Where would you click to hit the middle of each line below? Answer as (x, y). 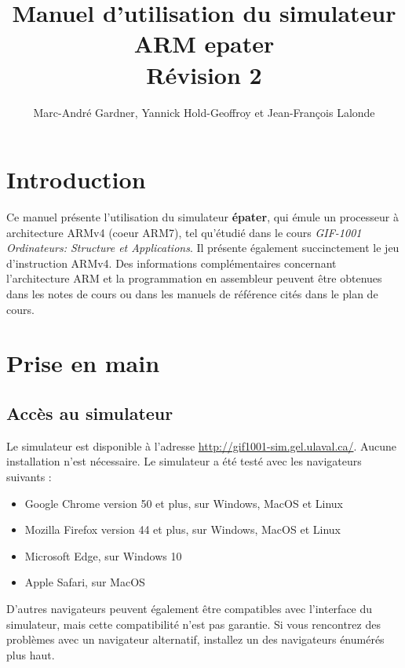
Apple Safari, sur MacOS (85, 582)
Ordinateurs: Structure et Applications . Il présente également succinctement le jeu (203, 248)
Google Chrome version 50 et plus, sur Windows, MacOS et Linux (184, 503)
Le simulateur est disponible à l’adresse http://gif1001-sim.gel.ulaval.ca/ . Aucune (201, 445)
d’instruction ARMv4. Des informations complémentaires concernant (171, 263)
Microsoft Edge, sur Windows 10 (103, 555)
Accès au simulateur (90, 412)
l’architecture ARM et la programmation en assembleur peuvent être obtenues (194, 278)
